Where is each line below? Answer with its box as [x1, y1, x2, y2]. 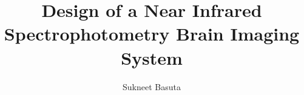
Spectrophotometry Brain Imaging [4, 21, 300, 46]
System [121, 45, 183, 70]
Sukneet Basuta [123, 80, 181, 93]
